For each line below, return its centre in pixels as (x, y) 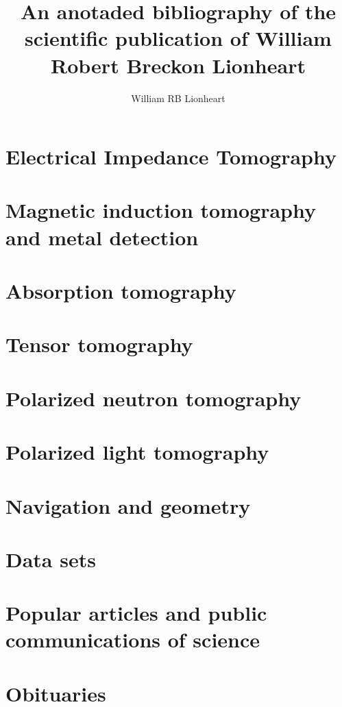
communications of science (133, 640)
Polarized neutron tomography (154, 398)
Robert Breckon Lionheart (178, 65)
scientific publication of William (178, 38)
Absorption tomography (121, 291)
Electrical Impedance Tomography (171, 157)
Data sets (51, 559)
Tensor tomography (99, 344)
